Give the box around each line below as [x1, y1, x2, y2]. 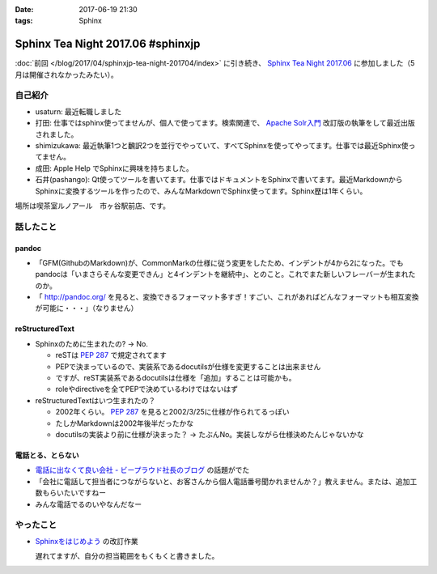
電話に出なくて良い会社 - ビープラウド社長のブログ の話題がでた [35, 466, 250, 475]
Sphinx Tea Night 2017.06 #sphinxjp [15, 37, 201, 51]
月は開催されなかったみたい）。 [15, 70, 118, 79]
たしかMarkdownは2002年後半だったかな [55, 418, 194, 428]
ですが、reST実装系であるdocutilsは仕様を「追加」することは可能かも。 [55, 373, 296, 383]
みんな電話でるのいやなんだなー [35, 499, 142, 509]
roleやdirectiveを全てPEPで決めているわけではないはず [55, 385, 239, 394]
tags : [15, 16, 33, 26]
